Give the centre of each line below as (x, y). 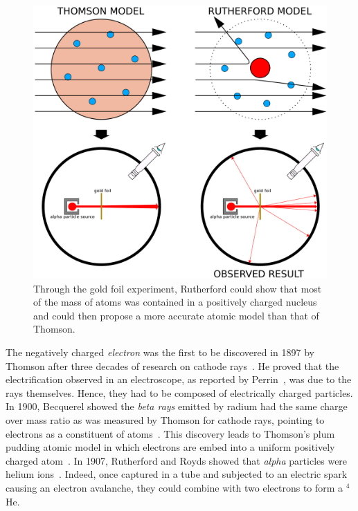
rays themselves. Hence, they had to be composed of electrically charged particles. (179, 392)
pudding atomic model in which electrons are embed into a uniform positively (170, 447)
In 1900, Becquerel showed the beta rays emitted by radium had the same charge (177, 406)
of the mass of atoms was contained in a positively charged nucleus (175, 302)
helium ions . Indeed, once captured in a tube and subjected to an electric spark (177, 474)
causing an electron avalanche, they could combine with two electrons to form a (174, 487)
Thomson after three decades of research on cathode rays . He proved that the (172, 365)
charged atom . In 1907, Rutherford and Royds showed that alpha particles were (177, 460)
